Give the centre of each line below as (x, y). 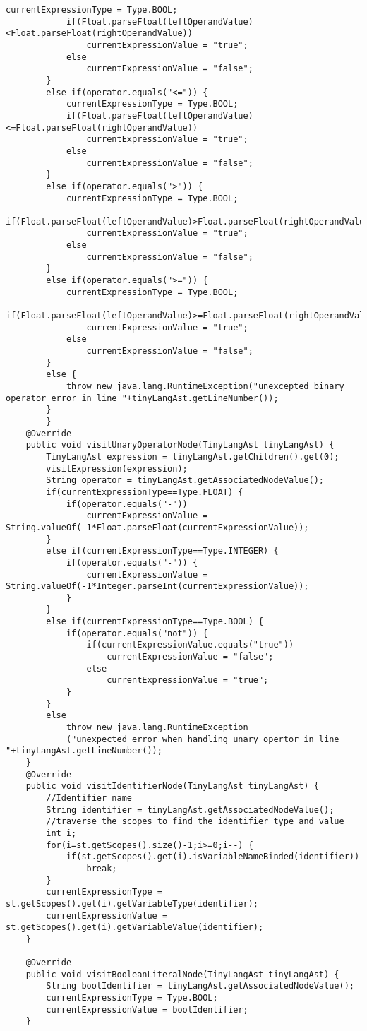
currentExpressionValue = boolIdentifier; (147, 1009)
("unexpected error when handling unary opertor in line (203, 739)
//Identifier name (89, 798)
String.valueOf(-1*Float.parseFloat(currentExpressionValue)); (157, 527)
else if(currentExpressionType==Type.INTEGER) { (162, 551)
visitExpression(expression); (117, 469)
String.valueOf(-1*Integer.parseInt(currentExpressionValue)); (157, 586)
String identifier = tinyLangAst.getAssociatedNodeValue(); (190, 810)
